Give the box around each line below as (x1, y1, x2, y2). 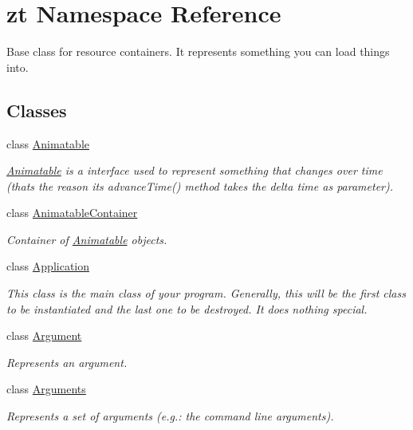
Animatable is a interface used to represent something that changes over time (6, 162, 383, 179)
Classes (6, 97, 67, 122)
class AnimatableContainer (6, 204, 138, 221)
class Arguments (6, 381, 86, 397)
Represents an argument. (6, 353, 128, 370)
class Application (6, 258, 90, 274)
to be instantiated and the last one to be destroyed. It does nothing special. (6, 300, 368, 317)
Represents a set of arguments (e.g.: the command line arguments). (6, 408, 334, 424)
